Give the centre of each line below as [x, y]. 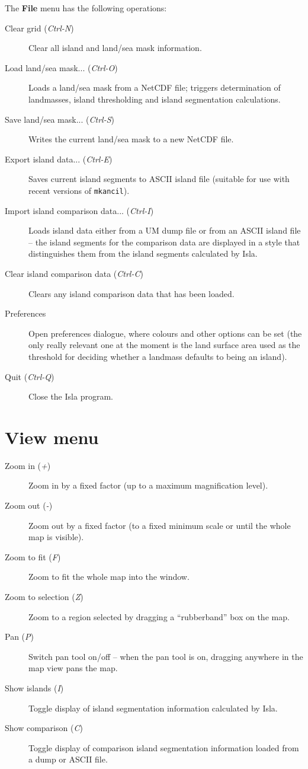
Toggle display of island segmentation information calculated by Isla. [153, 708]
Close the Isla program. [71, 396]
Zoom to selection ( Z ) [44, 596]
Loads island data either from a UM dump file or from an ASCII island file [165, 230]
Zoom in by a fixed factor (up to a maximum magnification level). [148, 485]
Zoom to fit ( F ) [33, 556]
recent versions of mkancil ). [79, 190]
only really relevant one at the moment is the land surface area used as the [164, 345]
